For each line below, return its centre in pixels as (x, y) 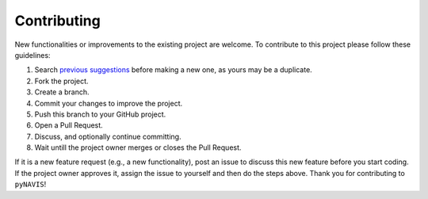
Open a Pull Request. (69, 125)
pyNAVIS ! (31, 184)
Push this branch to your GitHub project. (100, 114)
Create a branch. (62, 92)
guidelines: (32, 55)
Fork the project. (61, 81)
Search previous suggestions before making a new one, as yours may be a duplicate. (173, 70)
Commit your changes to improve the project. (108, 103)
